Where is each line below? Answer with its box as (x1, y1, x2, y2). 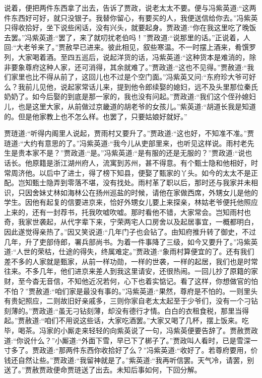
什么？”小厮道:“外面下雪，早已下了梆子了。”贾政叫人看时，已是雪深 (30, 335, 251, 345)
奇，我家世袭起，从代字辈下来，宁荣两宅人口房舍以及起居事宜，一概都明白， (4, 216, 258, 227)
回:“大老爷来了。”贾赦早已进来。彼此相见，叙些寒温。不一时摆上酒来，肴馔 (4, 42, 249, 52)
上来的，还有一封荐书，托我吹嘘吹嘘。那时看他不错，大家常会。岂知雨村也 (4, 206, 251, 217)
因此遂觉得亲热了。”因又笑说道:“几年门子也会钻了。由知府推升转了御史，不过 (4, 226, 256, 237)
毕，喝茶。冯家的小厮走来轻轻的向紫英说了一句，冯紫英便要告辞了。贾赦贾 (4, 325, 251, 335)
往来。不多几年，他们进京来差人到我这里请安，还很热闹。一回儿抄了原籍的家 (4, 266, 258, 276)
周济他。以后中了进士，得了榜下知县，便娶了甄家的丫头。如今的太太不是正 (11, 167, 258, 178)
